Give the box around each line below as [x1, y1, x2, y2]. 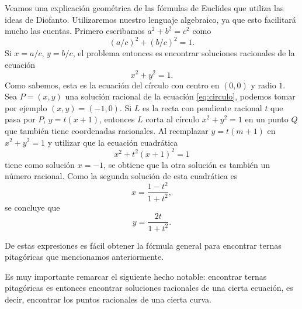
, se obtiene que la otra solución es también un [103, 158, 270, 170]
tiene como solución [5, 158, 75, 170]
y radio [251, 78, 276, 91]
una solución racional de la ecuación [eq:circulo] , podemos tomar [65, 90, 296, 102]
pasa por [5, 113, 36, 125]
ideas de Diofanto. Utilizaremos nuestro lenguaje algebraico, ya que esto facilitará [5, 13, 296, 25]
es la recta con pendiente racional [143, 101, 262, 114]
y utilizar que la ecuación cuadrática [47, 136, 178, 148]
